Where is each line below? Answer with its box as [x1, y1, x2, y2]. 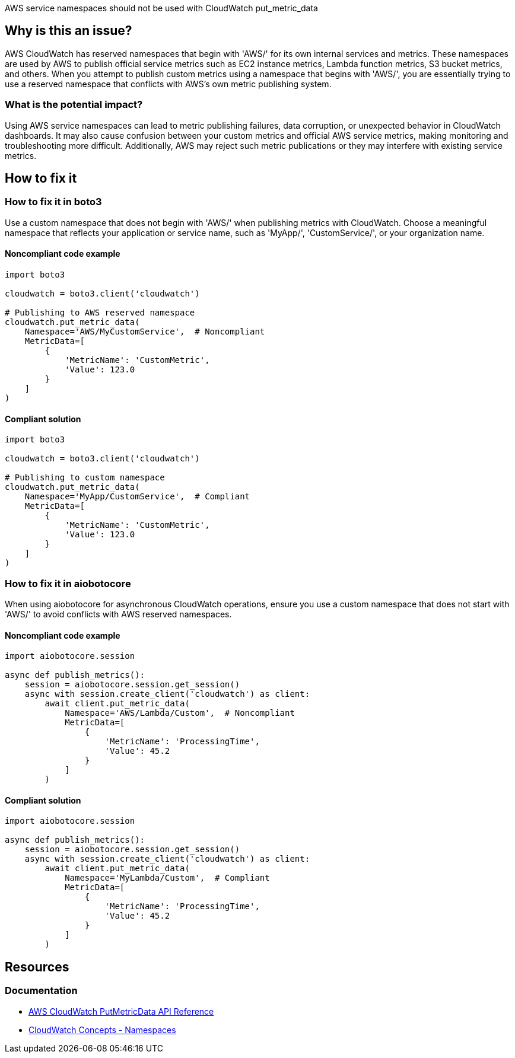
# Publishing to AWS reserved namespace [5, 308, 195, 318]
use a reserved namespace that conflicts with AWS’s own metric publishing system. [5, 78, 332, 89]
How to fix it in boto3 [5, 196, 102, 208]
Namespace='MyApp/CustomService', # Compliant [24, 492, 250, 502]
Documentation [5, 984, 78, 997]
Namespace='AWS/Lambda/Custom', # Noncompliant [65, 708, 295, 718]
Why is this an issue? [5, 23, 132, 39]
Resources [5, 959, 69, 974]
